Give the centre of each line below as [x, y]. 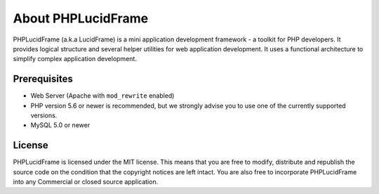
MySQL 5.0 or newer [60, 125]
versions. [44, 115]
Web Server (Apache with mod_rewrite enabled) [102, 96]
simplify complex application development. [75, 59]
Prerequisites [43, 79]
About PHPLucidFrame [81, 18]
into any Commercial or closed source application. [86, 182]
